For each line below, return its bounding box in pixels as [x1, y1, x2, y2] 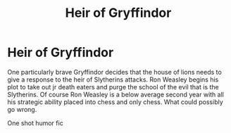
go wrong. [7, 105, 37, 113]
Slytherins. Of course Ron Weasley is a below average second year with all [7, 90, 224, 99]
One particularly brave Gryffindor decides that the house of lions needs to [7, 68, 222, 76]
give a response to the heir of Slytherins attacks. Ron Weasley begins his [7, 75, 219, 84]
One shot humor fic [7, 118, 63, 127]
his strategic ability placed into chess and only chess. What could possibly [7, 97, 223, 106]
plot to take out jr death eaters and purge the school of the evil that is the [7, 82, 220, 91]
